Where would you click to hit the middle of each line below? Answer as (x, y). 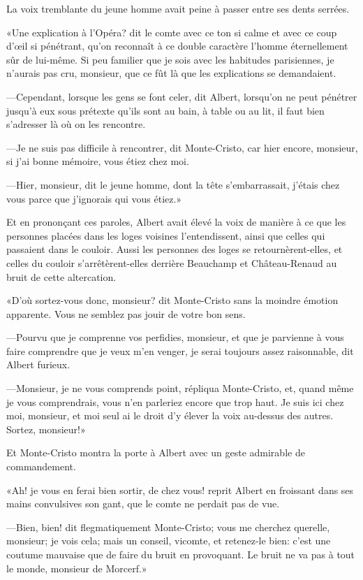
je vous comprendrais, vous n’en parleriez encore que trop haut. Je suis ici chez (175, 401)
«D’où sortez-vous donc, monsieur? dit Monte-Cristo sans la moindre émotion (172, 300)
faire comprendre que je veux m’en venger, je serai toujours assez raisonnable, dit (180, 350)
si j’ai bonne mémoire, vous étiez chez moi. (98, 161)
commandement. (41, 466)
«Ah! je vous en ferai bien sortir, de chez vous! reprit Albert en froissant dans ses (180, 490)
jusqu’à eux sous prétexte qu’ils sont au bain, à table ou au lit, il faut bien (165, 110)
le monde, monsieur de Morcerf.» (77, 568)
